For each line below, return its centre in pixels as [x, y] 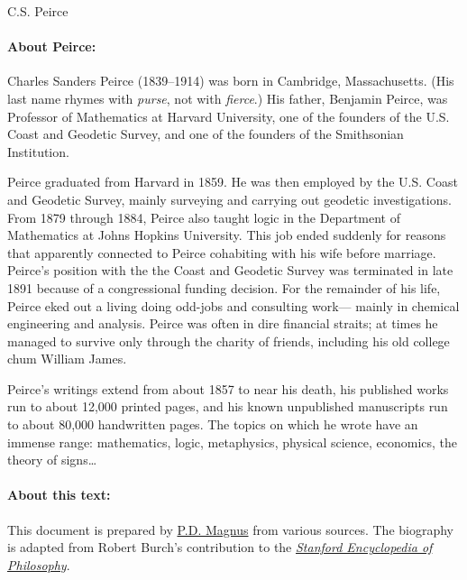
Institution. [38, 151]
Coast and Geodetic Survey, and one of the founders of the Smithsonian [206, 134]
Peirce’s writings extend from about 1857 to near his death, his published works [228, 388]
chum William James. [67, 359]
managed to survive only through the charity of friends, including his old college [229, 341]
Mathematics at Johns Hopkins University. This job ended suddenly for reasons [227, 235]
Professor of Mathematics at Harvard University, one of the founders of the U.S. [229, 116]
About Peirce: [52, 46]
